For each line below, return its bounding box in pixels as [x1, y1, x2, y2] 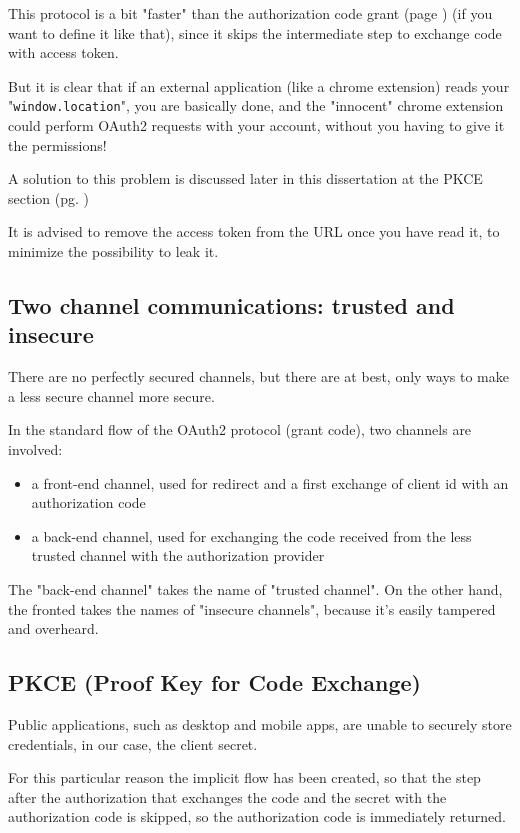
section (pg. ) [8, 187, 89, 208]
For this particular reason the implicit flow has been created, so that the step [8, 767, 481, 788]
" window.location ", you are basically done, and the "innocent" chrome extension [8, 95, 504, 116]
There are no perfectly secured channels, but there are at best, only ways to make [8, 366, 509, 387]
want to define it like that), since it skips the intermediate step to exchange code [8, 22, 502, 43]
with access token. [8, 42, 119, 63]
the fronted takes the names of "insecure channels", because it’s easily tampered [8, 598, 496, 619]
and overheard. [8, 618, 99, 639]
